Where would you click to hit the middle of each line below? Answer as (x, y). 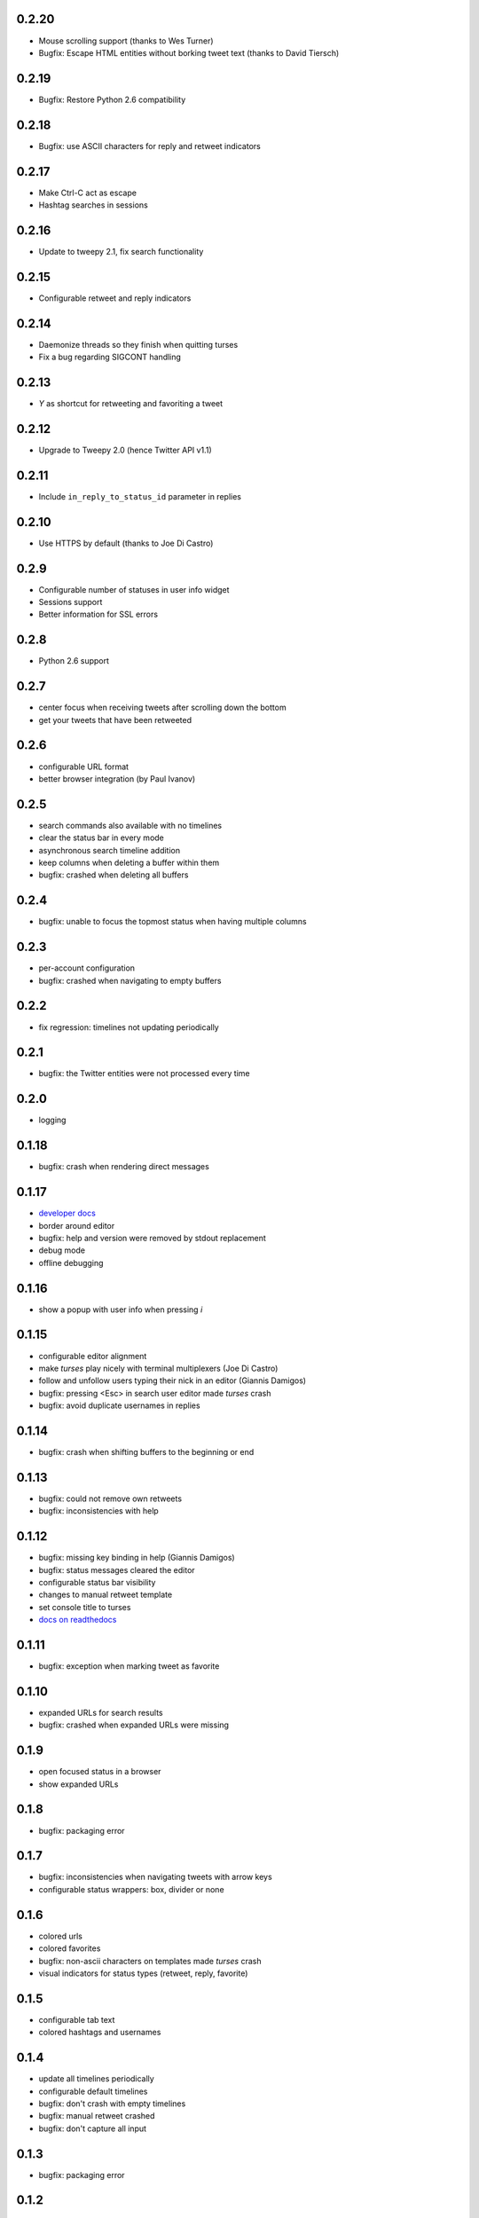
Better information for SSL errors (98, 614)
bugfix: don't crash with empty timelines (112, 2104)
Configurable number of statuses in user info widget (134, 589)
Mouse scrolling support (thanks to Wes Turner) (126, 41)
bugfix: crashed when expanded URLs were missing (134, 1725)
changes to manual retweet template (106, 1595)
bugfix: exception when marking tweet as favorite (129, 1666)
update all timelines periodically (96, 2079)
